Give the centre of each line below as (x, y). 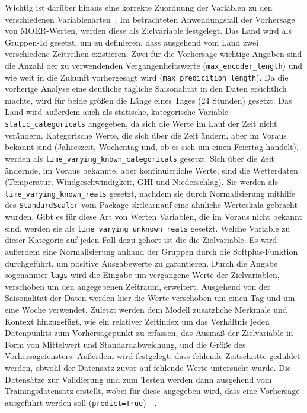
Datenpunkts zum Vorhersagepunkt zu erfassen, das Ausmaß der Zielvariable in (149, 333)
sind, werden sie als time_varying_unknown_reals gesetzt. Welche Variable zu (148, 228)
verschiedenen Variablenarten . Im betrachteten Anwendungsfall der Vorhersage (150, 19)
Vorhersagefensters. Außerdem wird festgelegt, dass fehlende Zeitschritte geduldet (153, 356)
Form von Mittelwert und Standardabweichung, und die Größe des (125, 344)
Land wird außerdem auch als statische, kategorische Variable (117, 112)
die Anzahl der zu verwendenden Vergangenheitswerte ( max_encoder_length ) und (154, 65)
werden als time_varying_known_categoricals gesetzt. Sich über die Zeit (140, 158)
